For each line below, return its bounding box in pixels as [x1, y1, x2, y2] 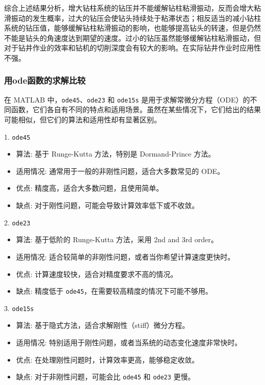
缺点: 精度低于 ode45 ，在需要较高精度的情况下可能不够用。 [16, 286, 213, 296]
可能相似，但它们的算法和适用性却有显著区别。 [4, 114, 161, 125]
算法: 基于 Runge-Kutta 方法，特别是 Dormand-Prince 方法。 [16, 148, 216, 159]
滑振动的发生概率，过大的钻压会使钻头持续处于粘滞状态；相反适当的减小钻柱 [4, 12, 261, 23]
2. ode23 [4, 217, 31, 227]
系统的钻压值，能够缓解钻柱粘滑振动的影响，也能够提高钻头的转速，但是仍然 [4, 22, 261, 33]
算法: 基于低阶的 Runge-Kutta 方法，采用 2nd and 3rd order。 [16, 234, 218, 245]
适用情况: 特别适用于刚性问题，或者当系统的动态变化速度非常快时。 [16, 337, 242, 347]
